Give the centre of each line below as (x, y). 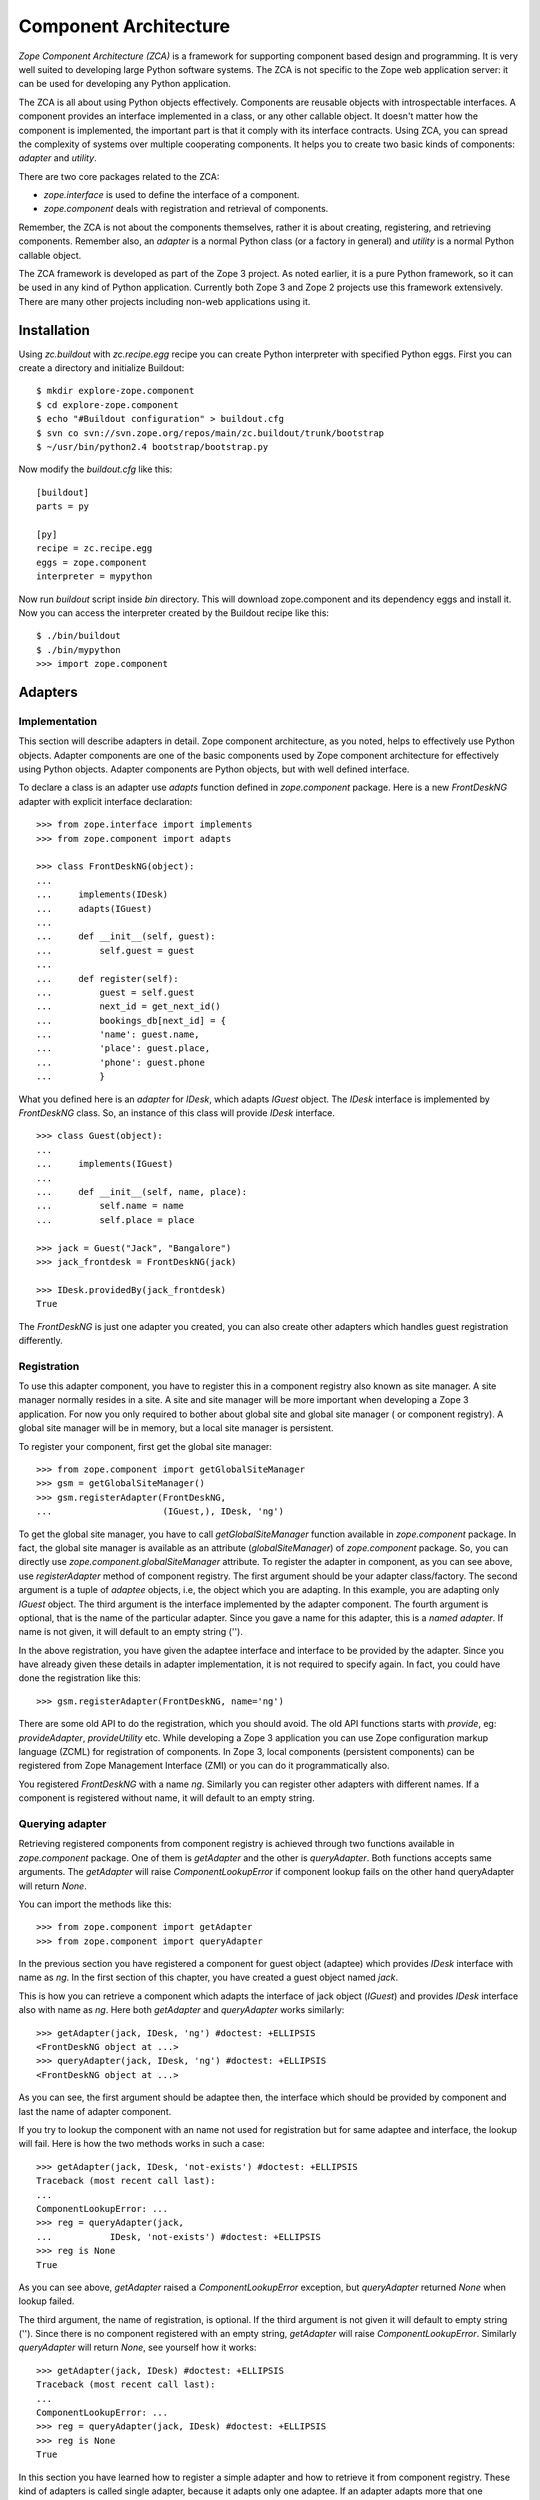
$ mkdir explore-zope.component (115, 391)
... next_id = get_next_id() (129, 1006)
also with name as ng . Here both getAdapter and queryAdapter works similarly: (181, 2010)
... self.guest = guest (115, 950)
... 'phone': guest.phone (120, 1062)
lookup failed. (46, 2301)
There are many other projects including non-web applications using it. (164, 301)
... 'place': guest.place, (123, 1048)
